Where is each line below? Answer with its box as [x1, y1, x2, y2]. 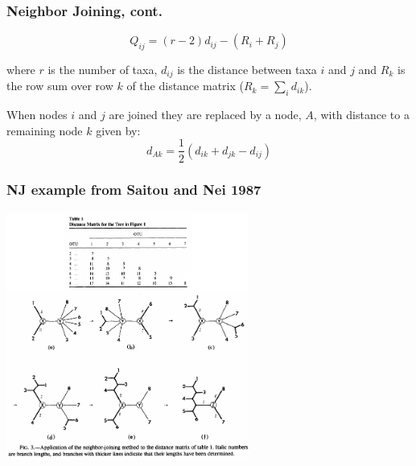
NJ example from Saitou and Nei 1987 [6, 179, 262, 200]
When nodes [6, 106, 68, 123]
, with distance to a [313, 106, 410, 123]
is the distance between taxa [177, 61, 317, 78]
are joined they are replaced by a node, [109, 106, 302, 123]
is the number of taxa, [47, 61, 158, 78]
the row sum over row [6, 77, 113, 94]
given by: [96, 122, 141, 138]
